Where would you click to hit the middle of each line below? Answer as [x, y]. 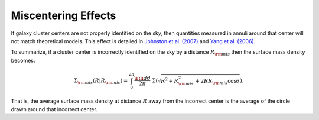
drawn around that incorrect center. [54, 109]
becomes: [23, 60]
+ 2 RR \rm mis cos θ [218, 82]
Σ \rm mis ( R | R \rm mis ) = [101, 81]
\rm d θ [142, 78]
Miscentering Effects [64, 15]
